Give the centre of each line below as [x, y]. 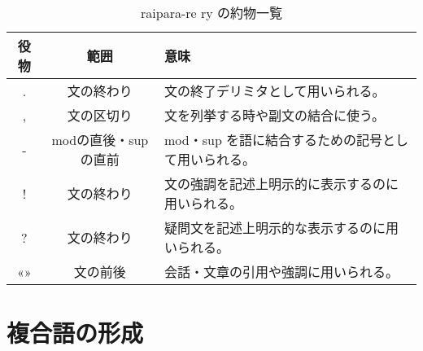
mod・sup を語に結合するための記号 [274, 140]
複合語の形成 [75, 333]
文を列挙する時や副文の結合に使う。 [275, 115]
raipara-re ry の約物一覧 [211, 13]
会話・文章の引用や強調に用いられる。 [282, 272]
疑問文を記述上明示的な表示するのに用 [282, 228]
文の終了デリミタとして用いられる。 [275, 91]
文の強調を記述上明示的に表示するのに [282, 184]
